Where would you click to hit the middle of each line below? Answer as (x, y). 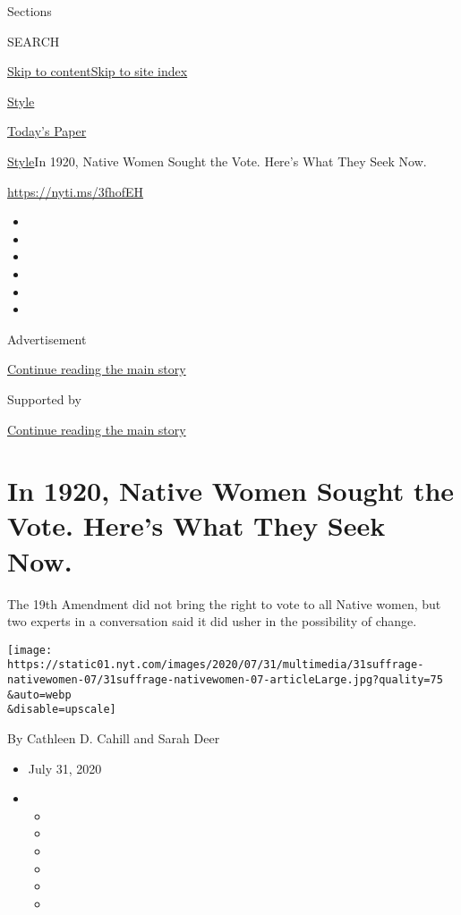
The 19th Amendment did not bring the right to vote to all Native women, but (224, 603)
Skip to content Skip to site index (98, 71)
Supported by (44, 398)
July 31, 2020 (65, 768)
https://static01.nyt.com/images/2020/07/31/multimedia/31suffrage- (216, 665)
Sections (30, 11)
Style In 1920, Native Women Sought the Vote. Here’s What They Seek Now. (217, 161)
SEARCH (34, 41)
